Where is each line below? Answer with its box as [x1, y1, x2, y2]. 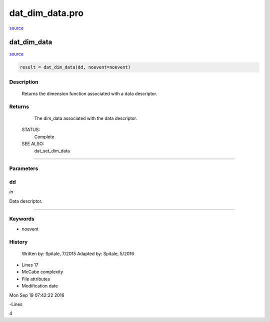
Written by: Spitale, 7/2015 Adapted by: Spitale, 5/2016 [21, 250, 134, 256]
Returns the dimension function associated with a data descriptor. [21, 90, 157, 96]
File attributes [21, 275, 50, 282]
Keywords [9, 215, 34, 222]
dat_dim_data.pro [9, 7, 84, 18]
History [9, 238, 28, 245]
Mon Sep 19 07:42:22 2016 [9, 292, 64, 298]
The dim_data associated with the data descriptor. [34, 115, 137, 121]
